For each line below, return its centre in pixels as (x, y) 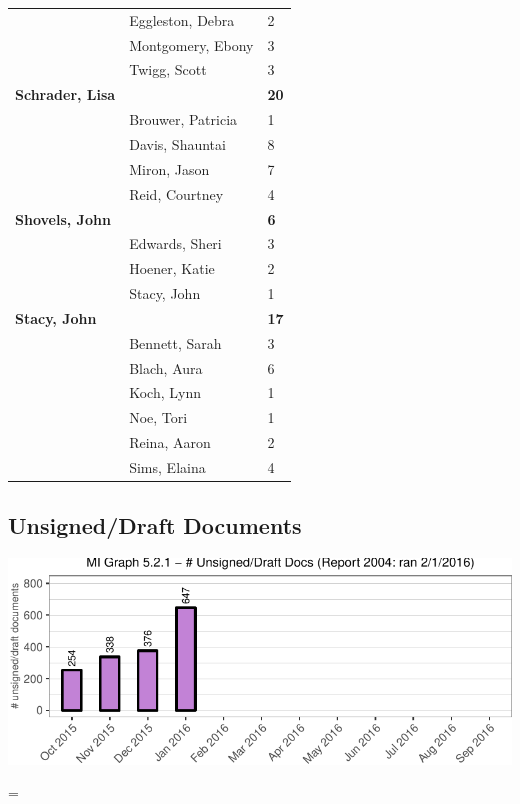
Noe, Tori (158, 417)
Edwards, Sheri (175, 243)
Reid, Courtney (176, 193)
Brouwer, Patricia (183, 119)
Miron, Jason (169, 168)
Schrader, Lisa (65, 94)
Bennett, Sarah (175, 342)
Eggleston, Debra (182, 19)
